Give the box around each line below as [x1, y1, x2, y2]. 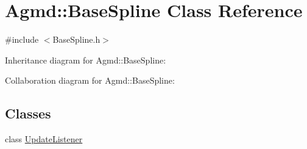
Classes [5, 104, 51, 123]
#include [5, 33, 39, 46]
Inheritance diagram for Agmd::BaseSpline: [5, 53, 166, 66]
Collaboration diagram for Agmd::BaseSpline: [5, 74, 175, 87]
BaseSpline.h [52, 33, 101, 46]
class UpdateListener [5, 133, 83, 145]
